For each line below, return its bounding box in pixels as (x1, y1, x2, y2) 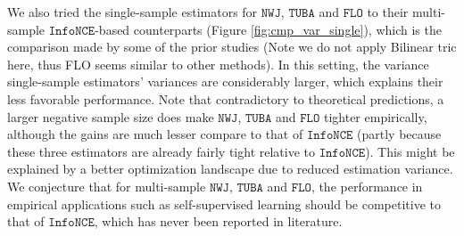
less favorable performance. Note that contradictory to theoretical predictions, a (7, 89, 444, 108)
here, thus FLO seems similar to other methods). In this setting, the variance (7, 54, 429, 73)
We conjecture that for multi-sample (7, 176, 206, 195)
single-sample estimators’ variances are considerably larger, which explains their (7, 72, 443, 91)
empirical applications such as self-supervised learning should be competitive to (7, 194, 441, 213)
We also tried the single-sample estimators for (7, 3, 258, 20)
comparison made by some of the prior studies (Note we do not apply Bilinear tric (7, 37, 457, 56)
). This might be (365, 142, 455, 160)
